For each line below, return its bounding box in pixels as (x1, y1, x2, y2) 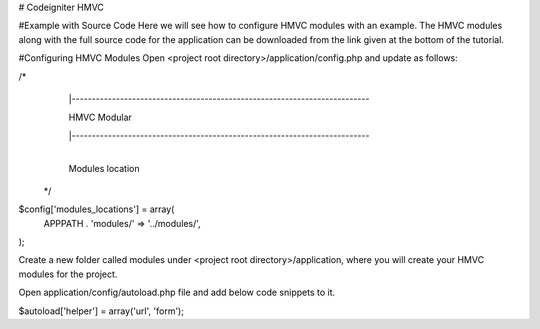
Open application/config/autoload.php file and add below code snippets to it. (18, 286, 335, 299)
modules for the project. (18, 268, 118, 280)
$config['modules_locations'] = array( (18, 203, 175, 215)
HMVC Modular (68, 111, 132, 124)
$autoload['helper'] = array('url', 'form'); (18, 305, 185, 317)
